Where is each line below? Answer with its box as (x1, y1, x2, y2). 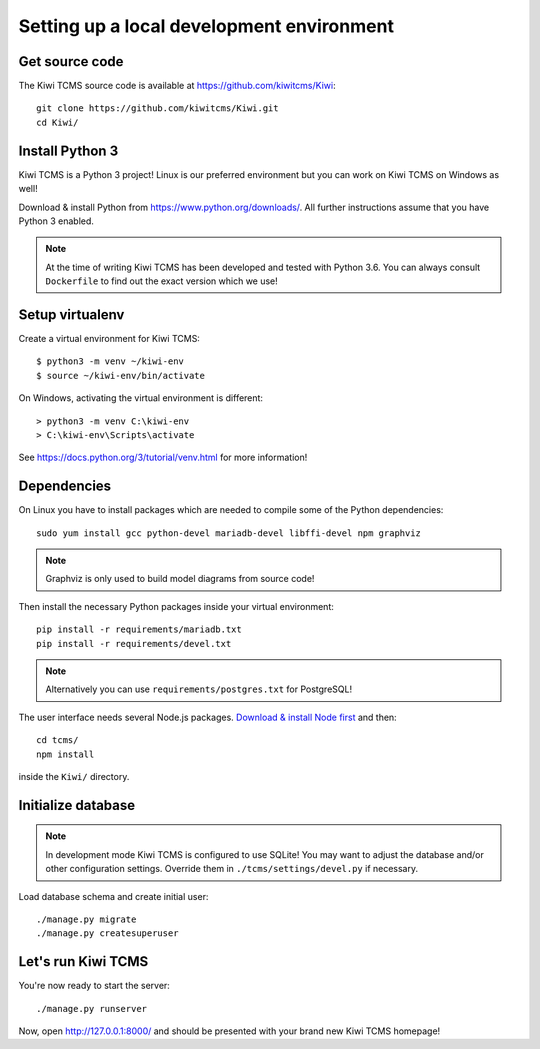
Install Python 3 (18, 142, 119, 159)
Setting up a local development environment (18, 15, 395, 37)
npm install (36, 748, 95, 760)
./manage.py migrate (36, 913, 137, 925)
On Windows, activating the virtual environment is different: (18, 392, 264, 404)
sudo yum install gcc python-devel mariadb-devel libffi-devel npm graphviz (36, 527, 422, 539)
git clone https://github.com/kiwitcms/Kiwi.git (36, 103, 279, 114)
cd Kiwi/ (36, 116, 79, 128)
